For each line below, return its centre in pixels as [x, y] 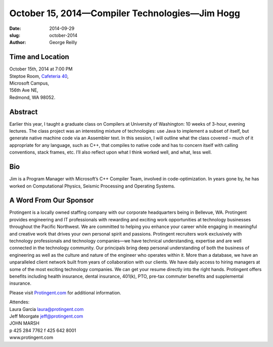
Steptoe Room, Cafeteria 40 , [39, 76]
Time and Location [39, 57]
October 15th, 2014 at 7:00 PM [41, 69]
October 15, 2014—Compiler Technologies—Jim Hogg [125, 13]
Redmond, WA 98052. [32, 97]
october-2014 [63, 35]
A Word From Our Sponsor [52, 200]
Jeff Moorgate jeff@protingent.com [46, 316]
